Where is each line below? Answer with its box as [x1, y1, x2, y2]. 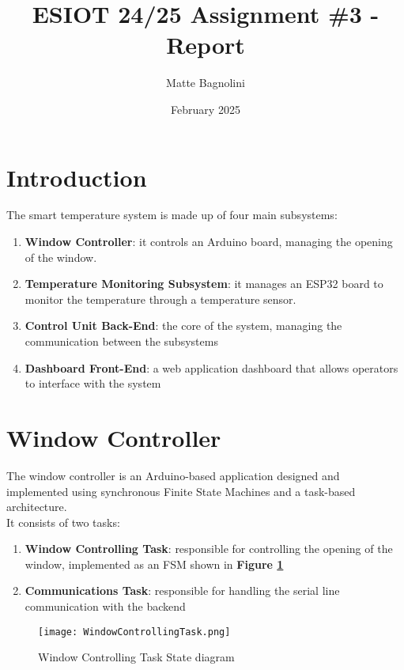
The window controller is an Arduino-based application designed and [6, 467, 340, 483]
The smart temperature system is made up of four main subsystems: [6, 206, 338, 223]
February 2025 [171, 100, 240, 117]
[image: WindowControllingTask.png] [38, 626, 231, 638]
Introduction [6, 161, 147, 193]
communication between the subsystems [25, 333, 218, 349]
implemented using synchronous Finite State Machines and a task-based [6, 483, 356, 499]
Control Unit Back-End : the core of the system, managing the [25, 317, 342, 334]
